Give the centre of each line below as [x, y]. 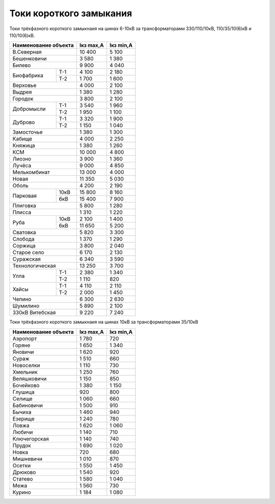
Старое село [28, 253]
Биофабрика [28, 75]
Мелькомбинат [31, 172]
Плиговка [24, 206]
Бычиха [22, 412]
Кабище [22, 139]
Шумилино [26, 306]
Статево [23, 479]
